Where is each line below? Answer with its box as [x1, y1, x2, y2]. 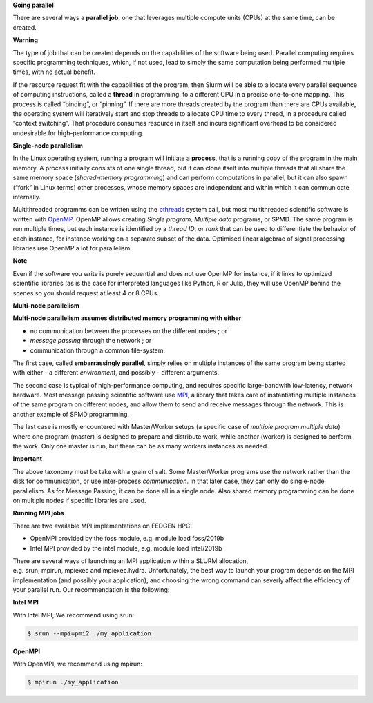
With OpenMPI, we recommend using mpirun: [12, 660, 143, 669]
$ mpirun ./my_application [27, 678, 119, 686]
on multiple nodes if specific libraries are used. [12, 496, 146, 504]
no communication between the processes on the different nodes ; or [30, 326, 228, 335]
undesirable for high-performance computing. [12, 128, 144, 137]
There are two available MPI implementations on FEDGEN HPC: [12, 522, 193, 530]
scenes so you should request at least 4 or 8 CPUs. [12, 288, 159, 297]
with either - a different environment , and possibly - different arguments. [12, 368, 220, 377]
